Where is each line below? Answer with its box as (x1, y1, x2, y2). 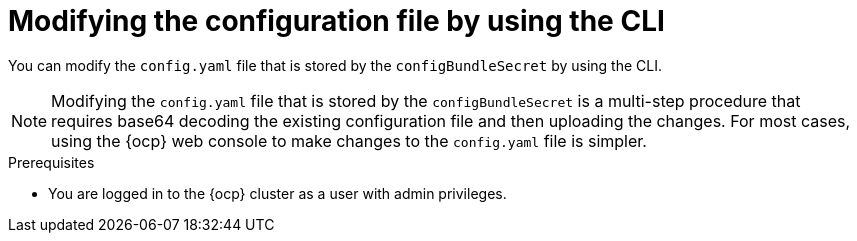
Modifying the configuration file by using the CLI (8, 4, 665, 38)
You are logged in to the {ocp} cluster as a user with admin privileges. (48, 184, 507, 202)
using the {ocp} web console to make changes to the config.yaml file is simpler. (51, 130, 647, 151)
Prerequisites (8, 153, 95, 171)
